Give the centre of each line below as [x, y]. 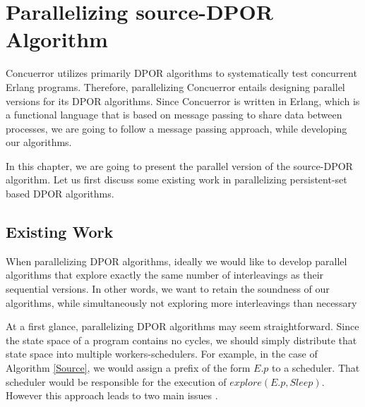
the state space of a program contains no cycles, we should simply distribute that [181, 340]
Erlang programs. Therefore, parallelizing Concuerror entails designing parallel [175, 86]
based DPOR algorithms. [60, 194]
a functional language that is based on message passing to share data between [174, 115]
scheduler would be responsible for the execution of [116, 381]
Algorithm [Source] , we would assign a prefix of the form [128, 368]
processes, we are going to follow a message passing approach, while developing [176, 128]
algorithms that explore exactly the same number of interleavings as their [165, 275]
